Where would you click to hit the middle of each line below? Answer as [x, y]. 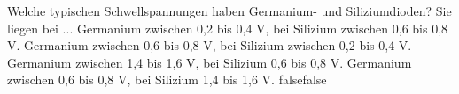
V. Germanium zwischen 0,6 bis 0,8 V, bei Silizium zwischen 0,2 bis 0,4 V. [210, 45]
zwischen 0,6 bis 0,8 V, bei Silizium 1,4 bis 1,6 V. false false [167, 80]
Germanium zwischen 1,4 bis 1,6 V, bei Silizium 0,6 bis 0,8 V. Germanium [210, 62]
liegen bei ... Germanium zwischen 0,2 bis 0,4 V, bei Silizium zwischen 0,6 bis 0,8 [228, 28]
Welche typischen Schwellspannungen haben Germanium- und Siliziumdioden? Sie [229, 11]
